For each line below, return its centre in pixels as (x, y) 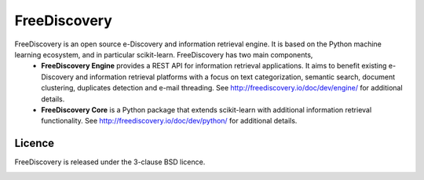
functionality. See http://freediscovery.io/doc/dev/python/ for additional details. (169, 121)
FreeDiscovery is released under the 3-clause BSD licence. (110, 162)
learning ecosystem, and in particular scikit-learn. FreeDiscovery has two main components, (164, 54)
